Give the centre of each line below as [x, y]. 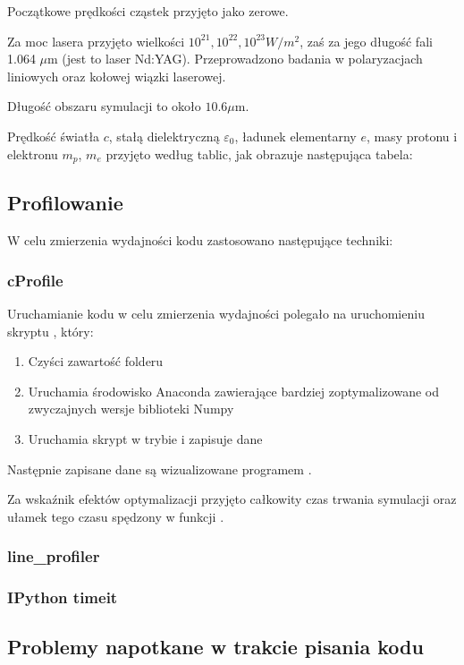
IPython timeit [63, 597]
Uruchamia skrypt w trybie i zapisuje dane [145, 439]
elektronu [33, 153]
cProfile [35, 280]
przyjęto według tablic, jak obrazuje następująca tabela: [259, 153]
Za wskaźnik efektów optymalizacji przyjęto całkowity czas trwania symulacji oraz [232, 499]
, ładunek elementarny [295, 136]
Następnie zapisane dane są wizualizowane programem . [160, 469]
